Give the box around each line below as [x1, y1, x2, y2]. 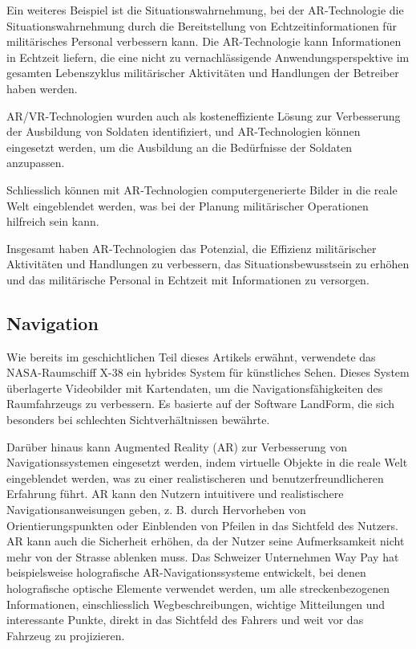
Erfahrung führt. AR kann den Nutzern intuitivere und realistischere [6, 485, 344, 502]
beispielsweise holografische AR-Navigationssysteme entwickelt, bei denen [6, 564, 366, 581]
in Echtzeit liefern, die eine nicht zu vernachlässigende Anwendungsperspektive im [6, 48, 410, 65]
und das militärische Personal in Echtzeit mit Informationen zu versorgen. [6, 271, 370, 288]
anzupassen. [6, 154, 65, 171]
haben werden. [6, 80, 78, 96]
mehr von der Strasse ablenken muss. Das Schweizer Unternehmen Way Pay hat [6, 548, 399, 565]
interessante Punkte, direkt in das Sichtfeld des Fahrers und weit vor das [6, 611, 364, 628]
